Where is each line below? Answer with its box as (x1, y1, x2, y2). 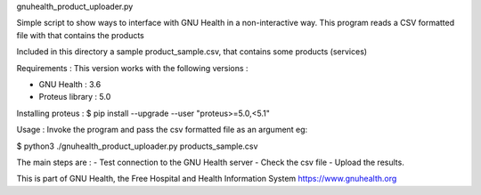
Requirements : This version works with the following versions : (16, 62, 249, 73)
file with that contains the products (16, 29, 144, 40)
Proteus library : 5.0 (38, 92, 111, 102)
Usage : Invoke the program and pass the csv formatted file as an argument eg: (16, 125, 308, 135)
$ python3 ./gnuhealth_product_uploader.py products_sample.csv (16, 141, 258, 151)
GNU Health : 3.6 (38, 78, 102, 89)
